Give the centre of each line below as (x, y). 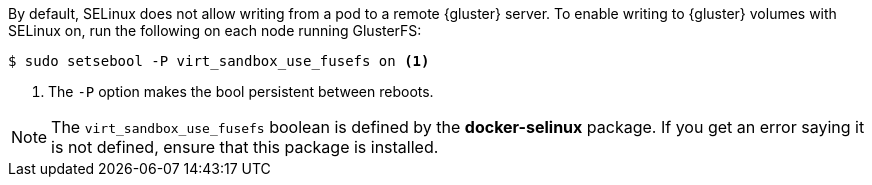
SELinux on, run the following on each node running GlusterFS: (215, 30)
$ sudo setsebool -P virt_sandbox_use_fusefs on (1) (219, 61)
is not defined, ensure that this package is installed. (245, 147)
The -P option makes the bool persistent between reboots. (241, 91)
